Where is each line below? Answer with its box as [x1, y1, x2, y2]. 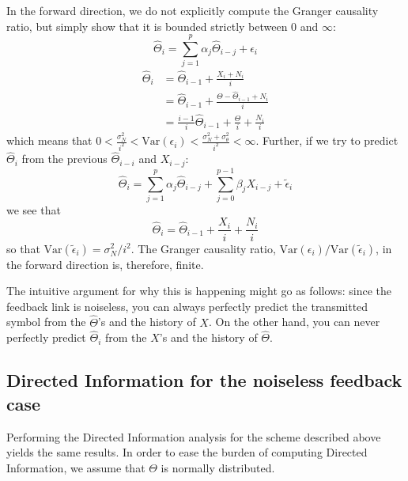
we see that [6, 201, 61, 218]
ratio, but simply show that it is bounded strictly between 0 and [6, 17, 319, 34]
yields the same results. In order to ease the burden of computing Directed [6, 444, 368, 460]
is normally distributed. [161, 459, 275, 475]
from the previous [21, 150, 108, 167]
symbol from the [6, 313, 86, 330]
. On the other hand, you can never [208, 313, 380, 330]
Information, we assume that [6, 459, 145, 475]
